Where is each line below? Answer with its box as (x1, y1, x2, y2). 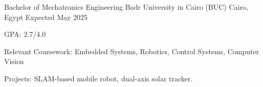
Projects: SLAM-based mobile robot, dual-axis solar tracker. (4, 73, 193, 83)
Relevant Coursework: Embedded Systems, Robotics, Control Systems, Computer (4, 46, 259, 56)
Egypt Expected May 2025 (4, 11, 87, 22)
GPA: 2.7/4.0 (4, 29, 46, 39)
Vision (4, 56, 24, 67)
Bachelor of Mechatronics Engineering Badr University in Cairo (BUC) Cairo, (4, 2, 248, 12)
